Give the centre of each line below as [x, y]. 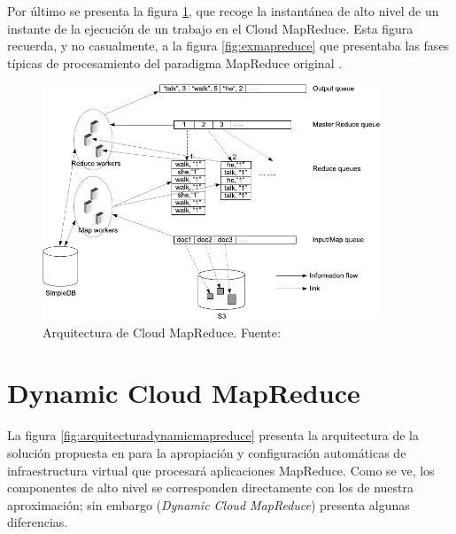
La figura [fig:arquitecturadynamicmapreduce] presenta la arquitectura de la [213, 435]
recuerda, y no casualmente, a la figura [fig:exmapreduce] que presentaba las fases [228, 46]
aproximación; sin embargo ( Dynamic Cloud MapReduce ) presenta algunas [209, 504]
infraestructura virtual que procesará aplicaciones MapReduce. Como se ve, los [221, 470]
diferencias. [38, 522]
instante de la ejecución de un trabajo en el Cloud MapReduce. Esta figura [210, 28]
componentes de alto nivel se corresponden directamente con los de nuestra [210, 488]
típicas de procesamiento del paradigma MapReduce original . [175, 62]
